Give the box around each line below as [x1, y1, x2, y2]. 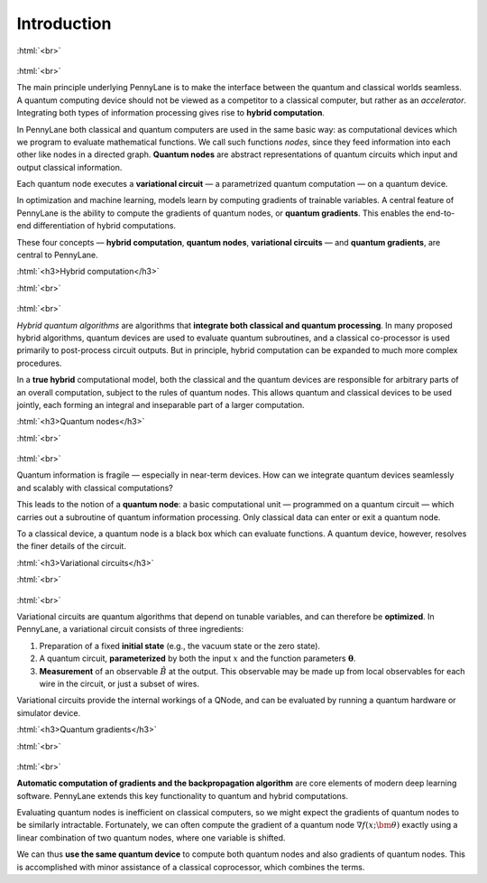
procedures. [16, 358, 62, 368]
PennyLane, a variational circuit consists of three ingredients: [16, 624, 244, 635]
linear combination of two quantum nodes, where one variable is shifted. [16, 832, 286, 843]
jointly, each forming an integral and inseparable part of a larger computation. [16, 399, 306, 410]
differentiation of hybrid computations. [32, 220, 176, 231]
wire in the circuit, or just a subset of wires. [39, 678, 200, 689]
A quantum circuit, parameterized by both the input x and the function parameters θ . [39, 653, 356, 664]
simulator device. [16, 707, 81, 718]
